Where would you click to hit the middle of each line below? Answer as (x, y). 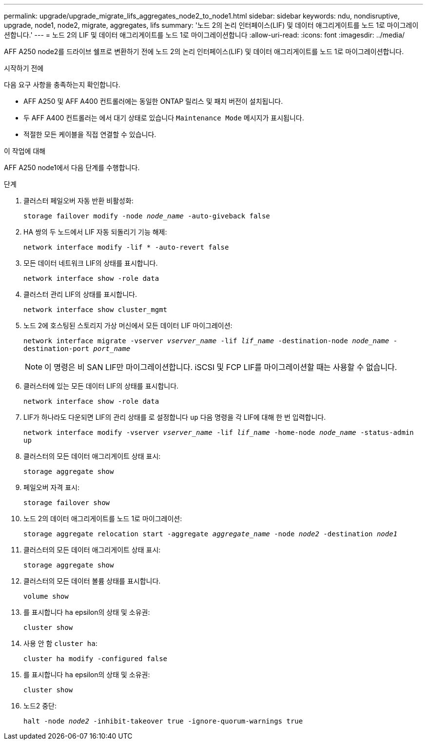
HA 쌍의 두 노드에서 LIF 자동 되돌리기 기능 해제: (95, 232)
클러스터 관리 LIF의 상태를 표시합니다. (80, 294)
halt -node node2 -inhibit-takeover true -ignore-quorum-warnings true (163, 721)
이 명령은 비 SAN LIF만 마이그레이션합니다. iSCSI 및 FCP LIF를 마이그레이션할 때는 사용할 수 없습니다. (221, 367)
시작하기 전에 (24, 68)
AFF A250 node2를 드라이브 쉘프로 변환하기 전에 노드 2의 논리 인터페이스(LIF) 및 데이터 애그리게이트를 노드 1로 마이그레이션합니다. (204, 51)
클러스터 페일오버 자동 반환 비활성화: (78, 201)
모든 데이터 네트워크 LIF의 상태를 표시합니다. (91, 263)
